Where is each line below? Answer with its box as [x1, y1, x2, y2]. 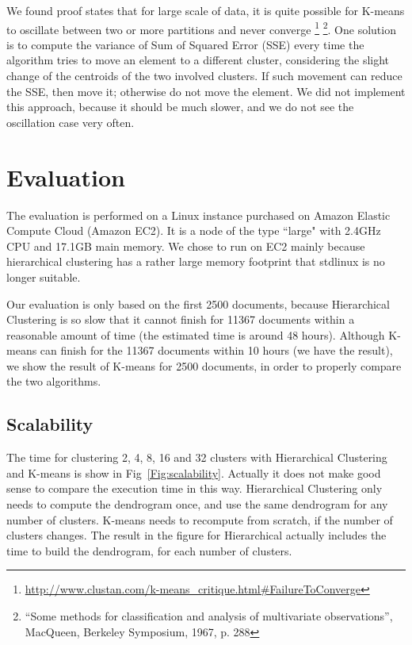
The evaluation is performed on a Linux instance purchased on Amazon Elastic [6, 206, 391, 223]
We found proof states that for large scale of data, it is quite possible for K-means [6, 2, 405, 18]
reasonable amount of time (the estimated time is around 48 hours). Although [6, 326, 385, 343]
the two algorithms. [6, 373, 101, 390]
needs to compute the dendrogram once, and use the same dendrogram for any [6, 496, 388, 513]
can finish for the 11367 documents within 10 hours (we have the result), [40, 342, 393, 359]
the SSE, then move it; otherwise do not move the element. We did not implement [6, 83, 406, 99]
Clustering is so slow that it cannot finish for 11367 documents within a [6, 311, 355, 328]
